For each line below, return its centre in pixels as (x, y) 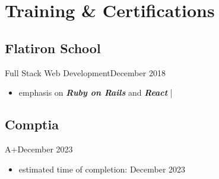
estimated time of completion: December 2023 (102, 169)
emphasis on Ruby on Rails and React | (96, 92)
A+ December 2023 (39, 149)
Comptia (32, 124)
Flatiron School (53, 48)
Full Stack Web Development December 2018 (85, 72)
